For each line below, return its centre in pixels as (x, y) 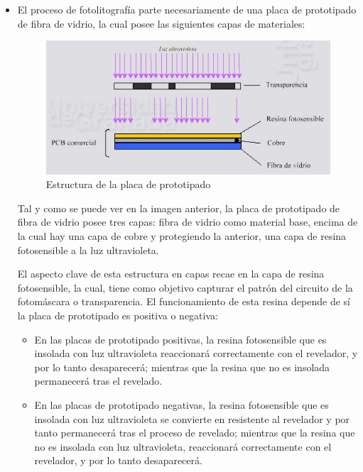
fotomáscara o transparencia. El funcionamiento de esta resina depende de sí (184, 301)
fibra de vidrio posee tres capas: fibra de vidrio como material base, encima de (188, 222)
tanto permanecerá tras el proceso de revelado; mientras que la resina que (195, 433)
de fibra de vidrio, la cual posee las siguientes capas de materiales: (161, 23)
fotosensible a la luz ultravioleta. (88, 249)
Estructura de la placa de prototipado (128, 184)
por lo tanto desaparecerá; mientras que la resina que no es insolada (182, 367)
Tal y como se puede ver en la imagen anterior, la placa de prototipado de (179, 208)
